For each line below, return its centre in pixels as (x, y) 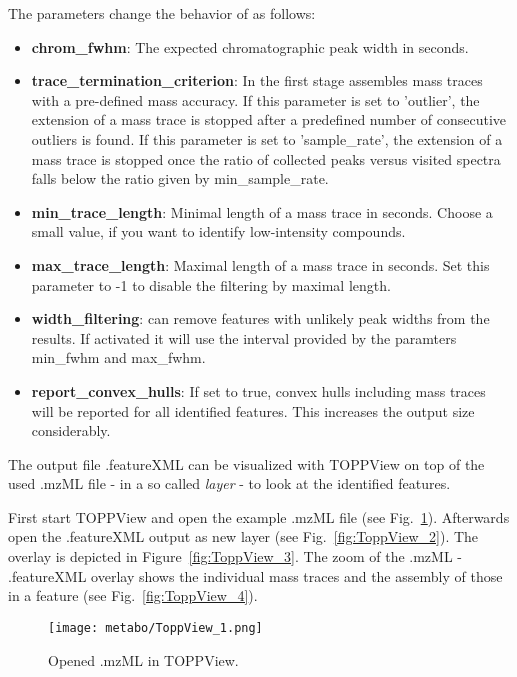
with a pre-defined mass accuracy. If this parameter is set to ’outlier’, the (255, 99)
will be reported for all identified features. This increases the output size (253, 410)
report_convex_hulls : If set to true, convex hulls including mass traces (258, 390)
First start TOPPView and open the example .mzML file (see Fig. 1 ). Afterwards (259, 516)
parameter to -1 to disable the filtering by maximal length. (211, 284)
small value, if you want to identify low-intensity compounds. (218, 231)
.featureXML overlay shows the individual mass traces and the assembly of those (255, 575)
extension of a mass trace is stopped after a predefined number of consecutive (269, 119)
